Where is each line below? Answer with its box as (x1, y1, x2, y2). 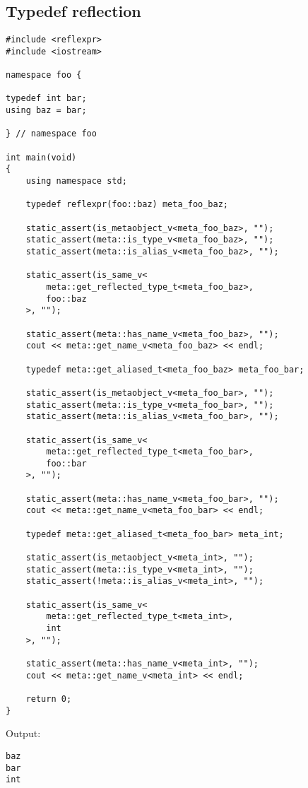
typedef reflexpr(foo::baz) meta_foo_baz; (25, 199, 228, 210)
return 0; (25, 693, 72, 704)
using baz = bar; (6, 105, 87, 116)
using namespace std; (25, 176, 127, 187)
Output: (6, 726, 41, 741)
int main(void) (6, 152, 77, 163)
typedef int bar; (6, 93, 87, 104)
